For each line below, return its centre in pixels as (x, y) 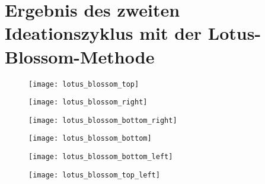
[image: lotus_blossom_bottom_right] (103, 120)
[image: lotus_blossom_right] (88, 102)
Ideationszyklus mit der (103, 33)
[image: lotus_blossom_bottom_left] (101, 157)
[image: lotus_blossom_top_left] (94, 175)
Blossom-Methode (80, 56)
